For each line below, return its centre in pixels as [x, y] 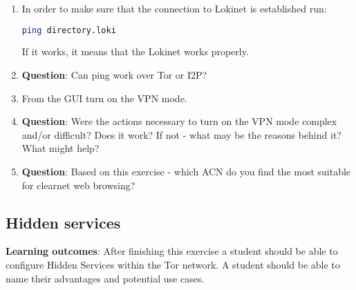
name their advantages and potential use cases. [105, 278]
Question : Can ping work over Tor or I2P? [114, 75]
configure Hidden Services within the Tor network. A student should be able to [173, 265]
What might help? [60, 148]
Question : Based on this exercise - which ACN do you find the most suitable [186, 172]
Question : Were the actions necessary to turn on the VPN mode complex [179, 121]
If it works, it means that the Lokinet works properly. [135, 51]
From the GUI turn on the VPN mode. [104, 98]
